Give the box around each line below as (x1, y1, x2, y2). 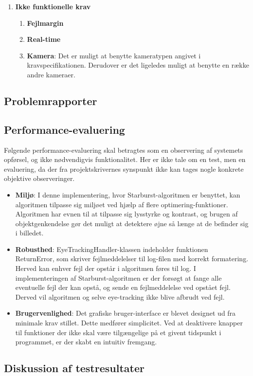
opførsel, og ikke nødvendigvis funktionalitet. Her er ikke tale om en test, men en (4, 154, 246, 164)
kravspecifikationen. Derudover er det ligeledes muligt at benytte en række (27, 60, 249, 70)
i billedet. (15, 228, 44, 238)
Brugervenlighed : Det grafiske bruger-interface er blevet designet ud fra (15, 308, 236, 318)
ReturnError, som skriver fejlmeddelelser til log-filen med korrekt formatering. (15, 253, 249, 264)
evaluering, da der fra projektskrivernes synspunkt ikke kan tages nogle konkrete (4, 163, 244, 174)
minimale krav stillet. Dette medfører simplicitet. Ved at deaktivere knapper (15, 318, 243, 328)
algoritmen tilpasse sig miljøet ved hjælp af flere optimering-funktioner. (15, 199, 228, 209)
